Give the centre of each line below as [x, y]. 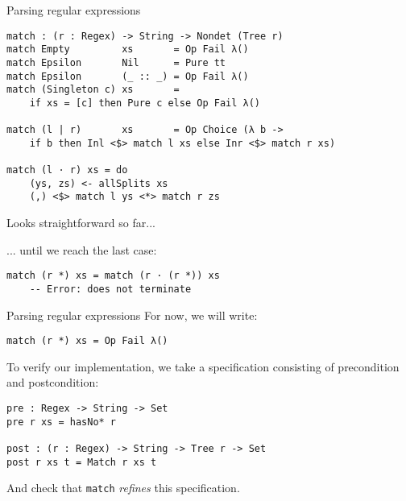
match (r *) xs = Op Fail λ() [87, 341]
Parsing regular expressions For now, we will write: [132, 315]
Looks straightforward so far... [81, 223]
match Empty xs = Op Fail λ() [128, 50]
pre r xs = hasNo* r [62, 422]
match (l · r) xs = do [67, 170]
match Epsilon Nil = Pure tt [116, 62]
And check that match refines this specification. [123, 488]
